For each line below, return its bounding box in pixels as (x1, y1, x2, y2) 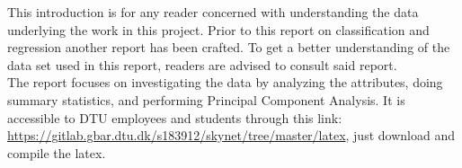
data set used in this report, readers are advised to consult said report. (7, 55, 397, 74)
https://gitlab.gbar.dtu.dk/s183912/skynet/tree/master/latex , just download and (7, 126, 455, 145)
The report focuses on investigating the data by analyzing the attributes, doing (7, 73, 443, 92)
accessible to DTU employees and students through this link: (7, 108, 342, 127)
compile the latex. (7, 143, 106, 162)
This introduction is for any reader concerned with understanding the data (7, 3, 419, 21)
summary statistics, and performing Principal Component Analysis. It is (7, 90, 405, 109)
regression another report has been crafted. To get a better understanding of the (7, 38, 450, 57)
